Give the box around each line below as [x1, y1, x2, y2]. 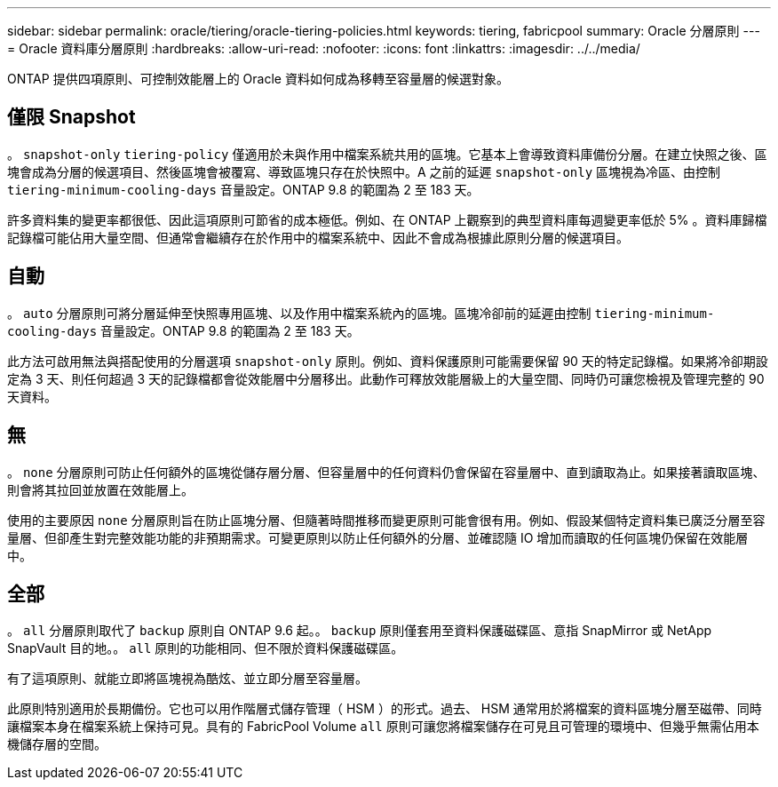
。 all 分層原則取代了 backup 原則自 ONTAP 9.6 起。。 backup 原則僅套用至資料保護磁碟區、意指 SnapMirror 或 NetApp [7, 623, 712, 639]
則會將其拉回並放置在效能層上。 [7, 481, 194, 497]
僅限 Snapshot [7, 106, 136, 129]
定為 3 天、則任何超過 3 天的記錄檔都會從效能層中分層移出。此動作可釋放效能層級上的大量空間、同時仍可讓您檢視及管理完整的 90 [7, 370, 765, 386]
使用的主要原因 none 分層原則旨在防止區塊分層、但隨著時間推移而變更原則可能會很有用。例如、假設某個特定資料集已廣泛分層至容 [7, 512, 766, 528]
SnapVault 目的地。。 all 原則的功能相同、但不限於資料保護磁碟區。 [7, 640, 404, 656]
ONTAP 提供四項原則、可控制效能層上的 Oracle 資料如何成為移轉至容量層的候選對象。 [7, 71, 509, 86]
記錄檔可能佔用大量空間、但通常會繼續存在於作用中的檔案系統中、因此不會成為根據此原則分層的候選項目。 [7, 229, 629, 245]
